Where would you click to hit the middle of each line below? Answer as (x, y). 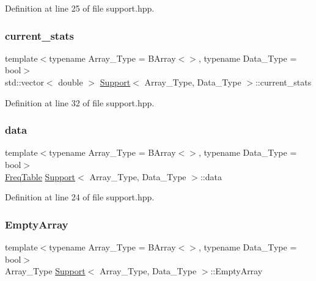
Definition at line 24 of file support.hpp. (80, 197)
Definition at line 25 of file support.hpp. (80, 8)
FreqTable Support (40, 176)
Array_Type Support (45, 271)
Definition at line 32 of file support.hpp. (80, 102)
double (71, 82)
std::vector (24, 82)
